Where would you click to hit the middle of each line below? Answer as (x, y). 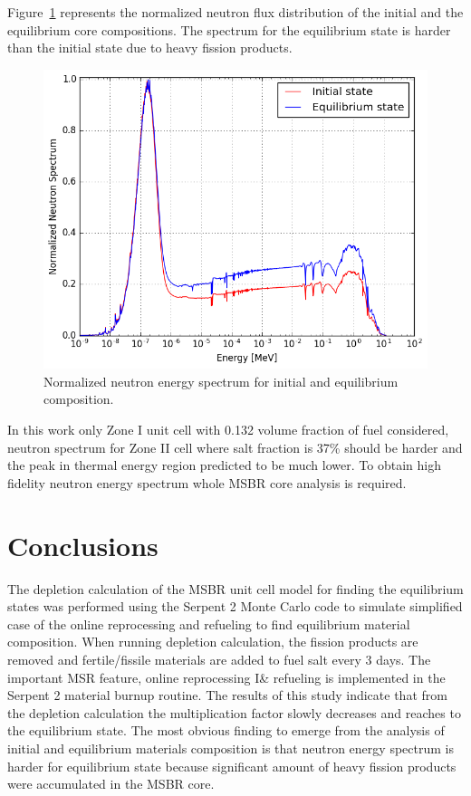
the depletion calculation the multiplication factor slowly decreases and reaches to (234, 712)
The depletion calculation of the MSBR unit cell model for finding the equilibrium (235, 588)
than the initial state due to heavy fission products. (150, 48)
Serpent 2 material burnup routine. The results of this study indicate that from (227, 695)
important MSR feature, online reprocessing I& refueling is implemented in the (226, 677)
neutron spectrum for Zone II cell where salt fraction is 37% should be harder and (235, 447)
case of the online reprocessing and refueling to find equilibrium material (209, 623)
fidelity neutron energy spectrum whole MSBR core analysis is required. (207, 482)
